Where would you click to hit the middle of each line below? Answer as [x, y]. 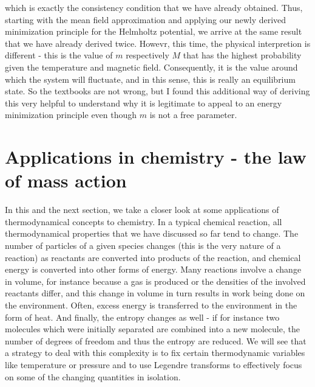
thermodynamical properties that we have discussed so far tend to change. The [152, 233]
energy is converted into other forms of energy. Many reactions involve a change [153, 269]
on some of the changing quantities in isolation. [93, 376]
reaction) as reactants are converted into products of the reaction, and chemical [153, 257]
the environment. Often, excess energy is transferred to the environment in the [151, 305]
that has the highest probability [242, 55]
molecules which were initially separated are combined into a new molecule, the [152, 329]
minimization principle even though [71, 115]
